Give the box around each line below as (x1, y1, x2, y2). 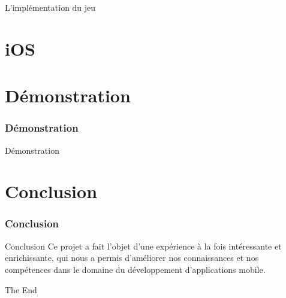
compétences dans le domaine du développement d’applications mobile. (5, 263, 266, 275)
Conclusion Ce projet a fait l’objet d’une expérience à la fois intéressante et (5, 239, 282, 252)
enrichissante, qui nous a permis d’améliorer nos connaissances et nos (5, 251, 259, 264)
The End (5, 283, 37, 296)
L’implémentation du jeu (5, 1, 96, 13)
